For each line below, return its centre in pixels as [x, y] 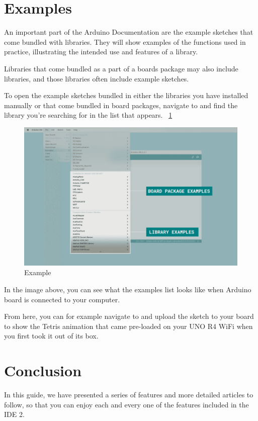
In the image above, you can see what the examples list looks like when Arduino [128, 289]
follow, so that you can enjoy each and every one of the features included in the [126, 404]
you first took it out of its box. [51, 336]
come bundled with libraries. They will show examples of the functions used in [125, 41]
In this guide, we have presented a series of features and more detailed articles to [129, 395]
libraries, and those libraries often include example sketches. [97, 78]
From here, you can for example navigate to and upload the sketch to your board [129, 316]
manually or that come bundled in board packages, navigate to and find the [121, 105]
